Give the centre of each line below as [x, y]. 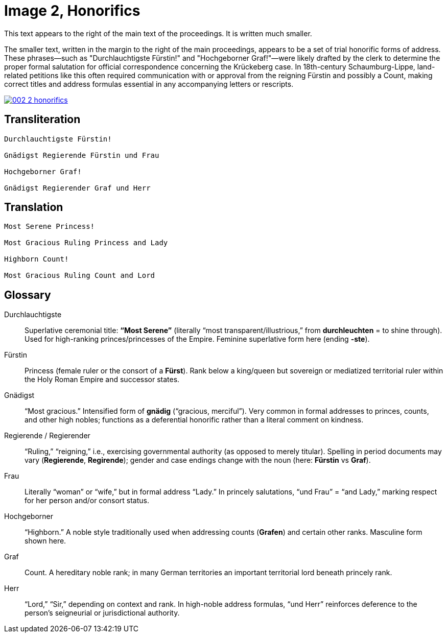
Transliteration [42, 120]
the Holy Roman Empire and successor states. [102, 380]
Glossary [28, 295]
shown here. [45, 541]
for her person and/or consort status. [87, 501]
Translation [34, 207]
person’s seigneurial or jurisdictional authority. [102, 613]
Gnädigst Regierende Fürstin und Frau [82, 155]
